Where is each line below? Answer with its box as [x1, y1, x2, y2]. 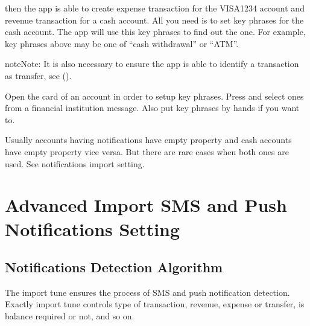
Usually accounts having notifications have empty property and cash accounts [5, 133, 292, 146]
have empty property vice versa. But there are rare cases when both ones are [5, 145, 289, 158]
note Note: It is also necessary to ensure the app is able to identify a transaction [5, 57, 299, 70]
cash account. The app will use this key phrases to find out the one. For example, [5, 25, 306, 38]
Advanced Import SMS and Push [5, 193, 287, 217]
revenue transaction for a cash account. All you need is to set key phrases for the [5, 13, 304, 26]
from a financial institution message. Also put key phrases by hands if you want [5, 101, 300, 114]
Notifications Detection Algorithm [5, 258, 223, 276]
